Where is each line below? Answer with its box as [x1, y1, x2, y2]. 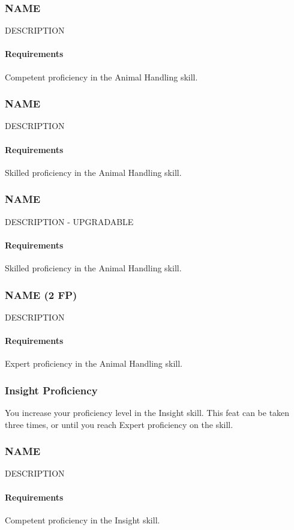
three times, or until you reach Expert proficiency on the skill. [5, 418, 233, 430]
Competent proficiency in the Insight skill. [5, 513, 160, 526]
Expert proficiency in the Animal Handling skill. [5, 357, 182, 370]
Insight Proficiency [5, 382, 98, 397]
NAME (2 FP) [5, 287, 77, 302]
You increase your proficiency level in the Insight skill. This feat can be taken [5, 406, 290, 419]
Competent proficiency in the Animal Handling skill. [5, 70, 198, 83]
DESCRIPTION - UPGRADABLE [5, 215, 134, 227]
